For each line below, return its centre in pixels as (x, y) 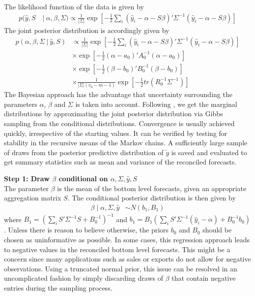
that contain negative (204, 278)
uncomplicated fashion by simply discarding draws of (84, 278)
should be (217, 230)
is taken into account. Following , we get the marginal (156, 104)
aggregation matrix (33, 198)
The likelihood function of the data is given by (74, 6)
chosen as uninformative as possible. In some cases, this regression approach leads (127, 239)
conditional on (83, 179)
